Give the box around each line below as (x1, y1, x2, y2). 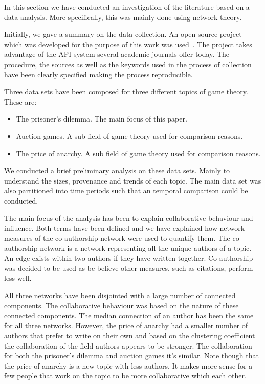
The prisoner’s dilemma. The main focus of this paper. (16, 113, 187, 124)
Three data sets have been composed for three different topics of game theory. (4, 86, 248, 97)
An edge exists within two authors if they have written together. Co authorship (4, 252, 253, 263)
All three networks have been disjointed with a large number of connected (4, 290, 236, 300)
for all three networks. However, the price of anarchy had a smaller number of (4, 320, 248, 331)
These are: (4, 96, 37, 107)
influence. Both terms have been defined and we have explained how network (4, 223, 245, 233)
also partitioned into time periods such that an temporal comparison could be (4, 185, 248, 196)
